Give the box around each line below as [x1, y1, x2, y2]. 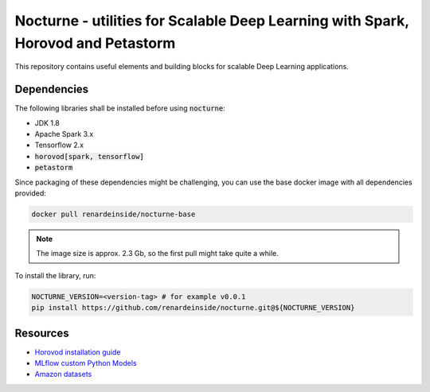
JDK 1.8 [34, 118, 60, 127]
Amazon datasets [34, 370, 92, 379]
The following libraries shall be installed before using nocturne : [14, 103, 226, 113]
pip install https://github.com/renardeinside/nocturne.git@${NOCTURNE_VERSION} [31, 303, 355, 312]
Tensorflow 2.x [34, 140, 84, 150]
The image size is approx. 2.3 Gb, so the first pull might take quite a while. [36, 249, 279, 258]
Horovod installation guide [34, 347, 121, 357]
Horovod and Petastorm [14, 34, 176, 52]
